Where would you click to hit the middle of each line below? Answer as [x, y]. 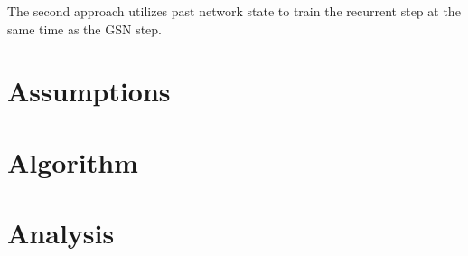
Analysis [61, 233]
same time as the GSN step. [85, 28]
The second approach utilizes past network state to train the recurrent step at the [234, 11]
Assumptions [89, 91]
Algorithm [73, 161]
